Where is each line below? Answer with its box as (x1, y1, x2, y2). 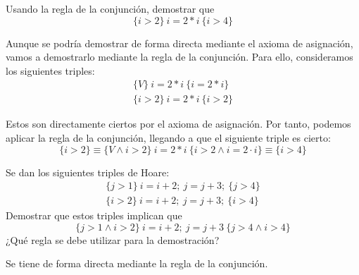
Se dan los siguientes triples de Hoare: (6, 164, 170, 179)
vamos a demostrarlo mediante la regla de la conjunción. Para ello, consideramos (6, 49, 353, 64)
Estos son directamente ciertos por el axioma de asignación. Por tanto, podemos (6, 116, 351, 131)
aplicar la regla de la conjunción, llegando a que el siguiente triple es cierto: (6, 130, 331, 145)
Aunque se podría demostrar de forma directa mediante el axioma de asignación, (6, 35, 353, 50)
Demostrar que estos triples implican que (6, 208, 182, 223)
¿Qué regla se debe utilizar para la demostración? (6, 232, 220, 247)
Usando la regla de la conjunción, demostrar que (6, 1, 215, 16)
